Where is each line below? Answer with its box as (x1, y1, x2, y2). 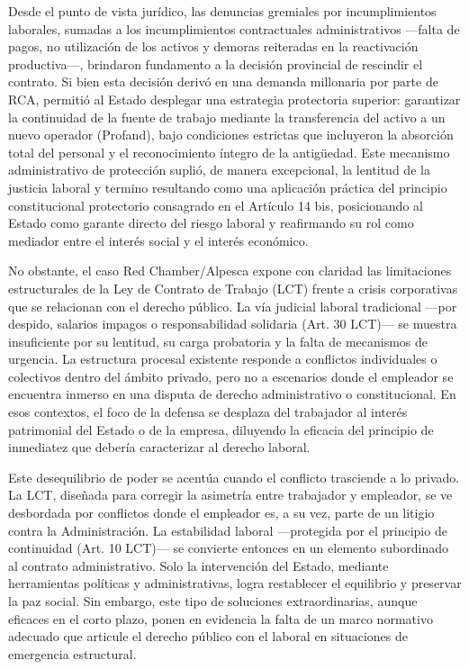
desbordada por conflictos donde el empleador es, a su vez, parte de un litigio (8, 503, 435, 522)
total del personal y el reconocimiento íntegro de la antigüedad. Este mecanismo (8, 142, 450, 161)
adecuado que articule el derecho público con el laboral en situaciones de (8, 627, 408, 646)
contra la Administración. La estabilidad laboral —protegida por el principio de (8, 520, 447, 539)
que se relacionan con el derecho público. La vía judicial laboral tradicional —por (8, 296, 457, 315)
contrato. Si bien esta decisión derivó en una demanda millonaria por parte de (8, 72, 438, 91)
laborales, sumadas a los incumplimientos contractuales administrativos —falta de (8, 19, 460, 38)
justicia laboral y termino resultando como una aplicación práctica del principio (8, 177, 447, 196)
